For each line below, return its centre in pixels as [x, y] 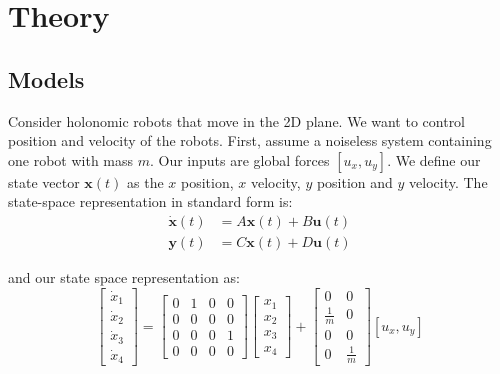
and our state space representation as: [124, 277]
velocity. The [448, 181]
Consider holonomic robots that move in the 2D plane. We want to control [237, 120]
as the [145, 181]
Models [46, 78]
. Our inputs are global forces [239, 159]
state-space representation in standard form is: [150, 201]
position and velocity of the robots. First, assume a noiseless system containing [250, 140]
